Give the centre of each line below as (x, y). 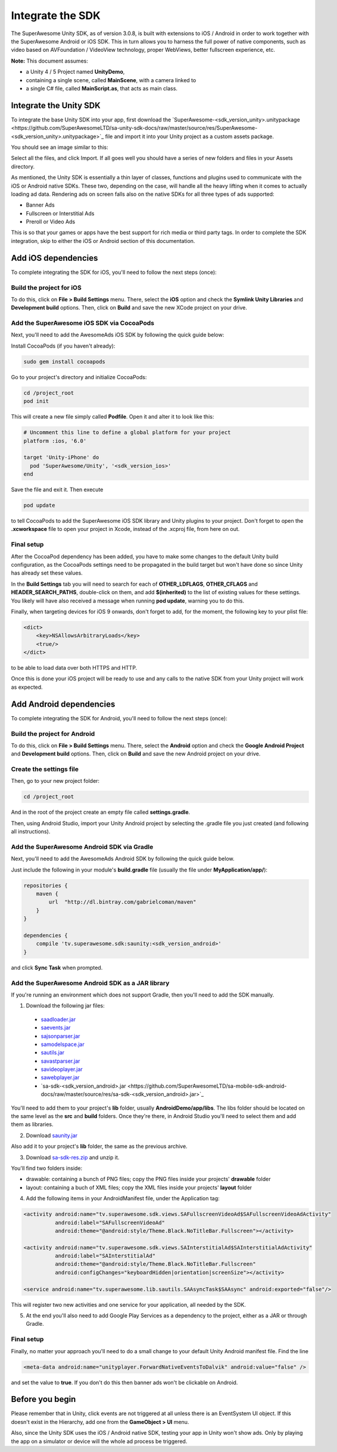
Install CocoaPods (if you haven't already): (63, 346)
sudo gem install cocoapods (64, 361)
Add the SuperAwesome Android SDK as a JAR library (90, 983)
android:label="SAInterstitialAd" (105, 1256)
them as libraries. (32, 1125)
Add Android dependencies (63, 704)
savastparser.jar (60, 1061)
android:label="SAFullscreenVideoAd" (110, 1223)
